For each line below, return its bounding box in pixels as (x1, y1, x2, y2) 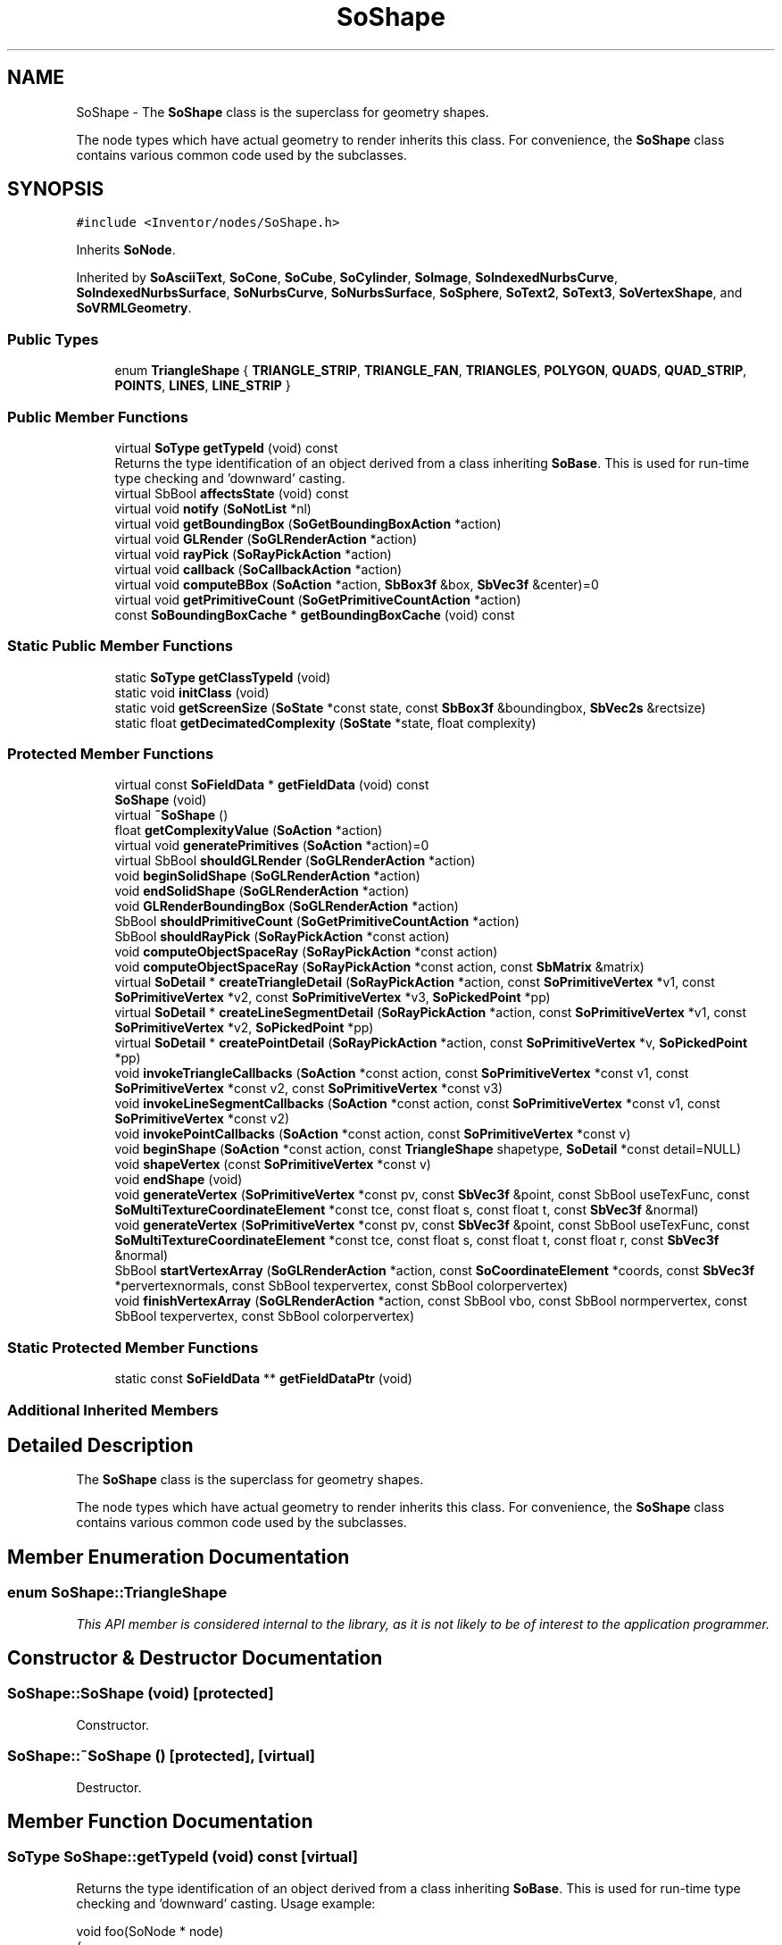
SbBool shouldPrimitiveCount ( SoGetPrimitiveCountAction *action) (114, 914, 520, 930)
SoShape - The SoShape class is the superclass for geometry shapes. (76, 104, 489, 120)
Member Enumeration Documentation (7, 1545, 350, 1568)
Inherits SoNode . (76, 242, 176, 258)
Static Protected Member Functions (7, 1338, 259, 1356)
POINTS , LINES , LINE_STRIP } (114, 378, 291, 394)
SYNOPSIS (7, 178, 104, 201)
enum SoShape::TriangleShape (7, 1583, 228, 1602)
